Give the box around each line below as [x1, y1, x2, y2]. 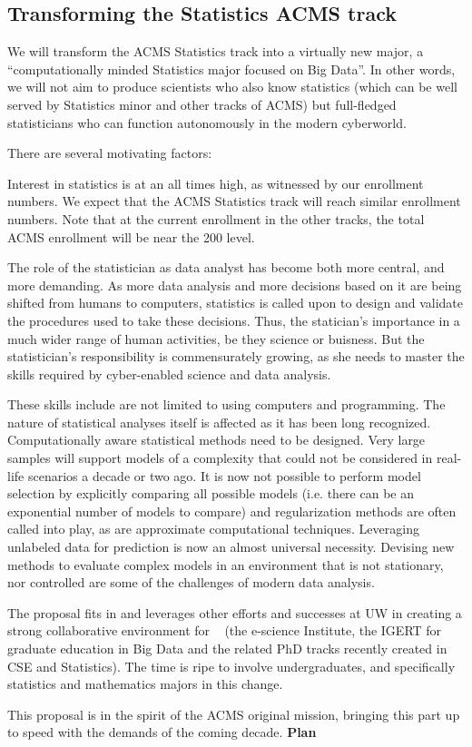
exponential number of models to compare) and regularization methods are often [7, 501, 457, 520]
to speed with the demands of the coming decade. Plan [7, 722, 317, 742]
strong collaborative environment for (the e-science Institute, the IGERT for [7, 621, 442, 640]
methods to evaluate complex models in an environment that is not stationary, [7, 555, 444, 574]
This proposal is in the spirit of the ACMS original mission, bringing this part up [7, 704, 460, 723]
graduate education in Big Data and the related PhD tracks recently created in [7, 639, 447, 658]
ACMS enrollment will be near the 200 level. [7, 227, 255, 246]
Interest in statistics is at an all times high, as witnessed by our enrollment [7, 173, 424, 192]
